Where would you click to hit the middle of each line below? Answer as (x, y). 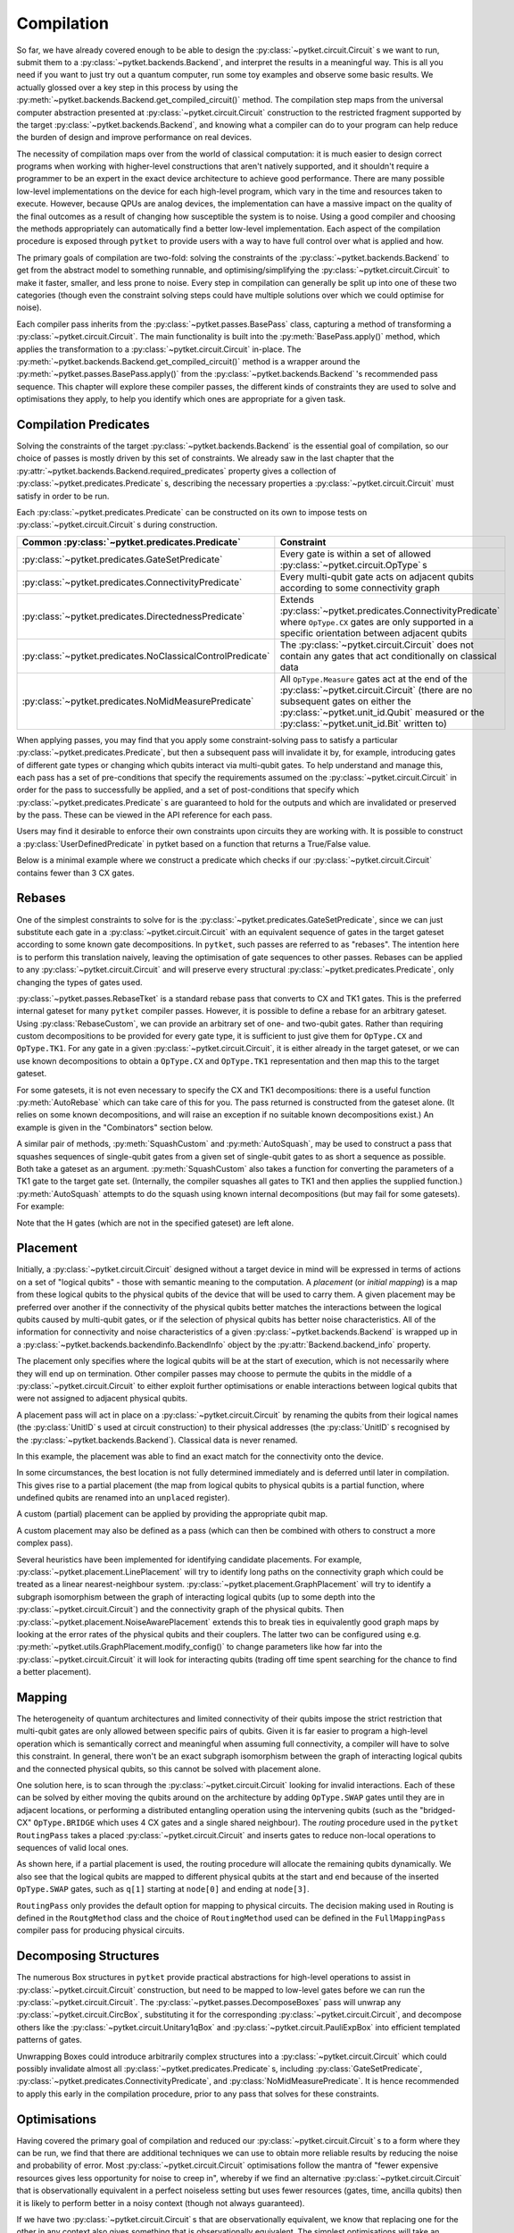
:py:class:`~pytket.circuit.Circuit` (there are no (376, 690)
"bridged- (438, 1810)
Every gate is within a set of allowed (356, 554)
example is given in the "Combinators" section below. (115, 1127)
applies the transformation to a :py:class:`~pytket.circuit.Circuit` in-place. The (159, 349)
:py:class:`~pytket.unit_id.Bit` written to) (364, 723)
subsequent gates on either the (345, 701)
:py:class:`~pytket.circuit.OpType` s (353, 565)
